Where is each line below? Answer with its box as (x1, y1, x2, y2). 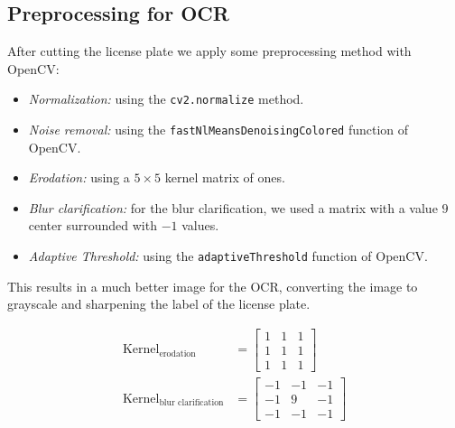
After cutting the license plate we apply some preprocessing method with (7, 42, 412, 60)
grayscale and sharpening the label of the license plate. (7, 294, 311, 313)
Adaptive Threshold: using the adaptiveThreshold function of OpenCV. (28, 247, 428, 265)
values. (181, 216, 219, 235)
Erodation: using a (28, 168, 130, 187)
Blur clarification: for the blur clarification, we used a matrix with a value (28, 198, 438, 217)
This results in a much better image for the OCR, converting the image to (7, 276, 418, 295)
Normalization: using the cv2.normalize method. (28, 89, 304, 108)
